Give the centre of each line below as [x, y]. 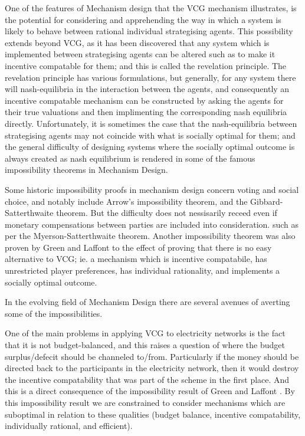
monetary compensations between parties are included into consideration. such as [152, 224]
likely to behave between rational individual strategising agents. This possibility [149, 31]
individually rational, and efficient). [69, 426]
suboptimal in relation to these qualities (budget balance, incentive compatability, [153, 414]
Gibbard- [267, 201]
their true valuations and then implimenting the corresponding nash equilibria [146, 112]
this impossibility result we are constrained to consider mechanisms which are [145, 402]
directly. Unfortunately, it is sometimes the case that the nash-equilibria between [151, 123]
